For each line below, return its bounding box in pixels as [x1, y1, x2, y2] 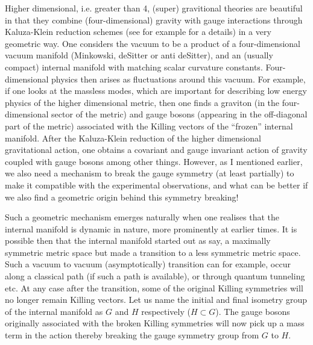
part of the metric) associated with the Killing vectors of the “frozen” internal [5, 119, 293, 132]
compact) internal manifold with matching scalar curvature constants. [5, 60, 263, 73]
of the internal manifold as [5, 305, 103, 317]
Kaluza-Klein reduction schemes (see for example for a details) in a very [5, 25, 271, 38]
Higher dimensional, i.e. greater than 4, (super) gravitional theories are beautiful [5, 2, 303, 14]
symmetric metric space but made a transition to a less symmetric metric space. [5, 246, 301, 258]
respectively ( [141, 305, 191, 317]
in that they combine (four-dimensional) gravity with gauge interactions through [5, 13, 303, 26]
